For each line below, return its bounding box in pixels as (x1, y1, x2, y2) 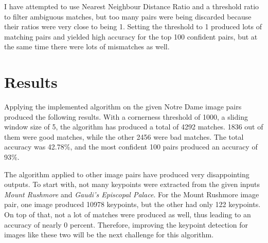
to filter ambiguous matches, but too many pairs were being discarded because (4, 11, 252, 22)
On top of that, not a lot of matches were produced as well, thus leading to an (4, 209, 251, 220)
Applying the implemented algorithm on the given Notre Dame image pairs (4, 101, 242, 112)
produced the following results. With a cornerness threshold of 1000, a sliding (4, 111, 248, 122)
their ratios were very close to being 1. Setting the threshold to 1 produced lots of (4, 21, 262, 32)
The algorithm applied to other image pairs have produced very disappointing (4, 169, 249, 179)
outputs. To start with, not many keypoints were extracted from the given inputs (4, 179, 260, 190)
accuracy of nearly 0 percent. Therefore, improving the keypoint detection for (4, 219, 248, 230)
